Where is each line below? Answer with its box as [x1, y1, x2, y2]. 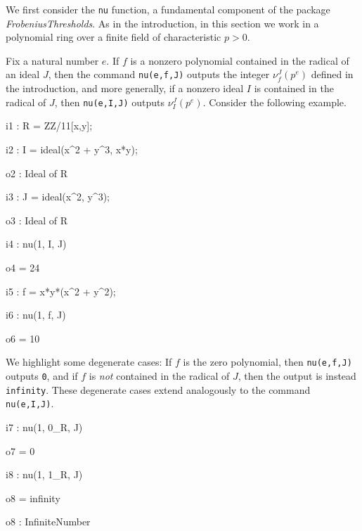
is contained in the [254, 81, 334, 96]
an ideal [6, 67, 40, 82]
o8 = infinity [6, 490, 60, 505]
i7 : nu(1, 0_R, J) [6, 419, 83, 434]
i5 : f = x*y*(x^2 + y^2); [6, 283, 116, 298]
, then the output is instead [238, 368, 356, 383]
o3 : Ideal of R [6, 212, 68, 227]
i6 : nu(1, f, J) [6, 307, 66, 322]
